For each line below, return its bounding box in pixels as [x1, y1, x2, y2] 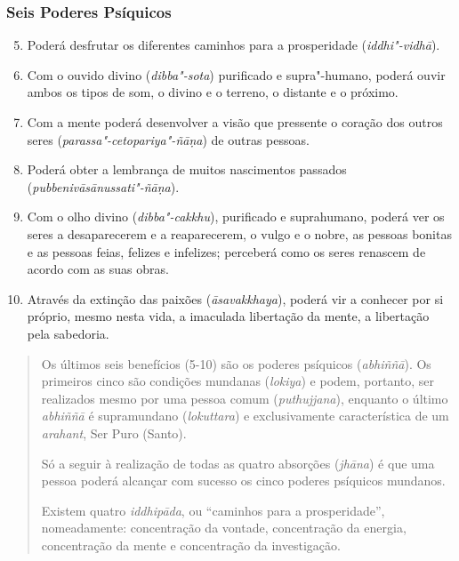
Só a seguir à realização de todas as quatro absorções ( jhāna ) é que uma [41, 453, 435, 472]
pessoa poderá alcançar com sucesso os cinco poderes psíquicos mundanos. [41, 471, 446, 490]
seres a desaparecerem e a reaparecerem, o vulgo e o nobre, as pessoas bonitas [27, 224, 452, 243]
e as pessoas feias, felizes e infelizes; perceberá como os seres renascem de [27, 242, 426, 260]
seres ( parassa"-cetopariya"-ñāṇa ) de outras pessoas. [27, 130, 310, 148]
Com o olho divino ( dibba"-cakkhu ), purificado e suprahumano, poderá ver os [27, 207, 445, 226]
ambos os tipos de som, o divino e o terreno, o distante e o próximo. [27, 83, 399, 101]
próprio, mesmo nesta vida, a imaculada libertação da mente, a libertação [27, 307, 430, 325]
